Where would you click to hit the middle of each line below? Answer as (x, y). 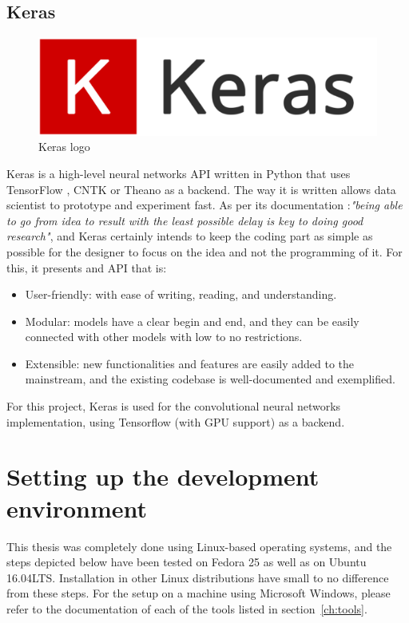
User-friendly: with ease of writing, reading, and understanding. (181, 294)
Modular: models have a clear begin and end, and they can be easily (192, 321)
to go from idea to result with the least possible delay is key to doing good (185, 220)
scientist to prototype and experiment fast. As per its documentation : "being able (204, 205)
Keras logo (64, 147)
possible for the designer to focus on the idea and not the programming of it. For (204, 251)
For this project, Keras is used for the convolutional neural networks (174, 406)
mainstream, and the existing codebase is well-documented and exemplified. (210, 379)
